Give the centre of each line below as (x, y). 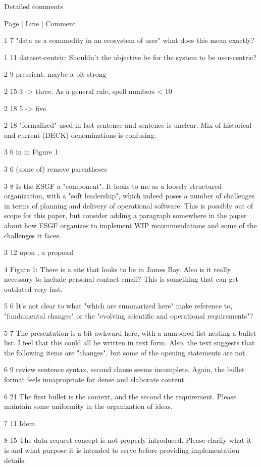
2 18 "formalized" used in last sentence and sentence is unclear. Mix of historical (128, 125)
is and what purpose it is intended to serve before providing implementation (122, 450)
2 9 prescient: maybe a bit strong (55, 74)
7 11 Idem (20, 423)
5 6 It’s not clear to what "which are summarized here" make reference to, (118, 306)
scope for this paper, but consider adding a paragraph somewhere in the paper (125, 215)
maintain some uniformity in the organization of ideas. (88, 406)
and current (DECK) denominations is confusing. (80, 135)
